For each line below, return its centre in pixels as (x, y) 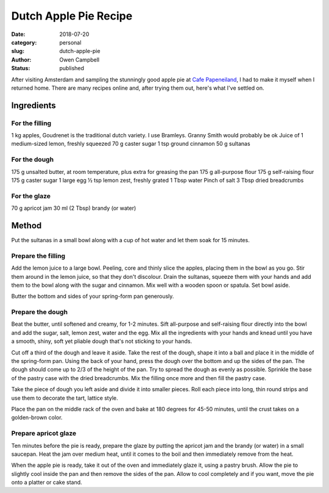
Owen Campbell (80, 59)
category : (24, 42)
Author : (21, 59)
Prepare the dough (40, 312)
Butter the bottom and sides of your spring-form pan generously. (93, 297)
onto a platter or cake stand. (47, 483)
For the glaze (31, 196)
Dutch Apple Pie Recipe (72, 16)
